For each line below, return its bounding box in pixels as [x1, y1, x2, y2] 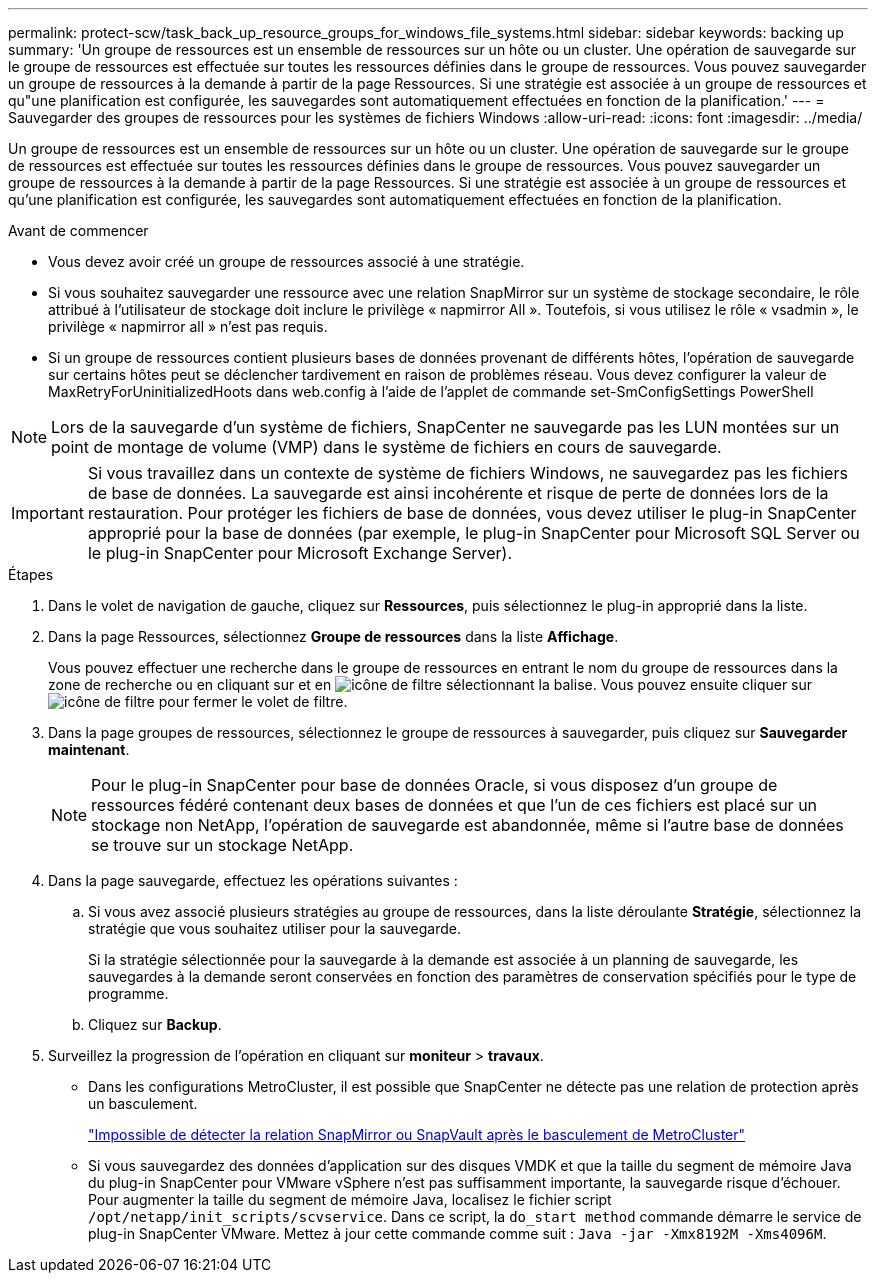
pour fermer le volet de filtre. [158, 693, 348, 710]
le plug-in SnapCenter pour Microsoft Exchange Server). [87, 543, 513, 563]
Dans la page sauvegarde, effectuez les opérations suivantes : [48, 872, 458, 889]
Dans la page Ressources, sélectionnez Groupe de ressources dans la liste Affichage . [48, 628, 619, 645]
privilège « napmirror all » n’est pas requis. [48, 318, 328, 335]
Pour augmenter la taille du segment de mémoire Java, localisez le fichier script [88, 1191, 612, 1208]
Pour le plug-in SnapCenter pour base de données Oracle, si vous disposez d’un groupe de [91, 775, 778, 795]
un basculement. [88, 1095, 198, 1112]
